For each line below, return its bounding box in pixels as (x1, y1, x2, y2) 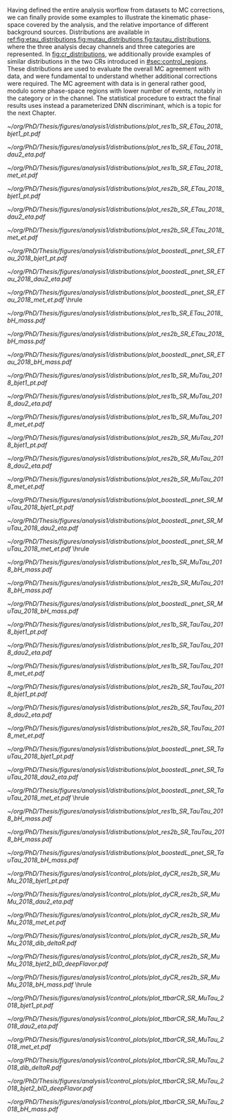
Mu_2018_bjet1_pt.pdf (7, 876, 69, 885)
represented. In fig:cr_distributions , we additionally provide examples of (7, 50, 211, 58)
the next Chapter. (7, 109, 57, 117)
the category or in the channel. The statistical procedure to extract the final (7, 94, 221, 102)
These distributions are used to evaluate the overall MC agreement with (7, 65, 211, 73)
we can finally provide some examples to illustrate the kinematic (7, 13, 190, 21)
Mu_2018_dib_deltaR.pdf (7, 939, 77, 947)
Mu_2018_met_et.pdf (7, 918, 66, 926)
